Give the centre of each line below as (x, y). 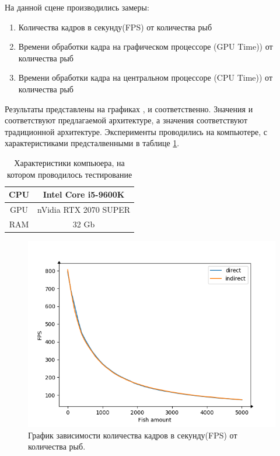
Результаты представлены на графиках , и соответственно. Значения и (129, 108)
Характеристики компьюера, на (69, 162)
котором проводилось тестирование (69, 174)
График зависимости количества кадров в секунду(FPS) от (133, 435)
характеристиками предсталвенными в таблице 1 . (92, 143)
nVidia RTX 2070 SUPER (84, 209)
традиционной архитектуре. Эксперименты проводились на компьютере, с (136, 131)
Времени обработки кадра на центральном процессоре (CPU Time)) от (145, 77)
